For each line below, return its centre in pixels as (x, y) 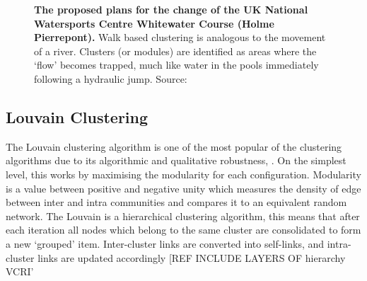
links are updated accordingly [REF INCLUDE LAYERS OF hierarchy (192, 257)
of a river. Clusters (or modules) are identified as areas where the (175, 51)
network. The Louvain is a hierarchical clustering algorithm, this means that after (183, 216)
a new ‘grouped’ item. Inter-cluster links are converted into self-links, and (165, 243)
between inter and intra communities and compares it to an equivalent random (176, 202)
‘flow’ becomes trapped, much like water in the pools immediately (176, 65)
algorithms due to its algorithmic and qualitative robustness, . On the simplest (176, 160)
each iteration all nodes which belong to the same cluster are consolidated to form (183, 230)
